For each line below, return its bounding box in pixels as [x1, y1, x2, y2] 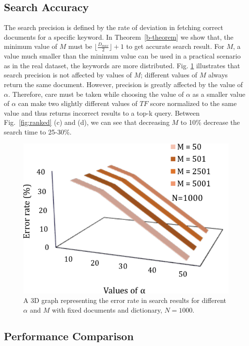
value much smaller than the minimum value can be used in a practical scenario [4, 51, 241, 61]
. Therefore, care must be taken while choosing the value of [8, 89, 184, 99]
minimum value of [4, 41, 58, 51]
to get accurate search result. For [126, 41, 224, 51]
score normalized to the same [150, 98, 237, 108]
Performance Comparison [4, 328, 134, 343]
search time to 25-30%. [4, 126, 72, 136]
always [208, 70, 228, 80]
